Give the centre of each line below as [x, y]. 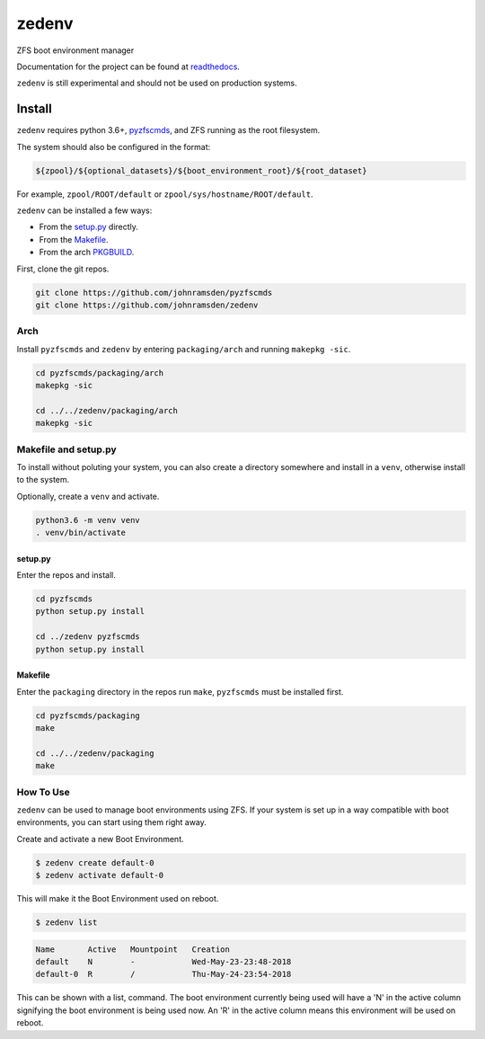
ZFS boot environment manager [75, 50]
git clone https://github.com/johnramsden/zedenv [147, 305]
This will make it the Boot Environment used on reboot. [118, 899]
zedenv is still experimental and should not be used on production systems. [157, 83]
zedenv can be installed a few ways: [84, 210]
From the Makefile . [74, 239]
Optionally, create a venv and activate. [88, 496]
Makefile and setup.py [66, 449]
